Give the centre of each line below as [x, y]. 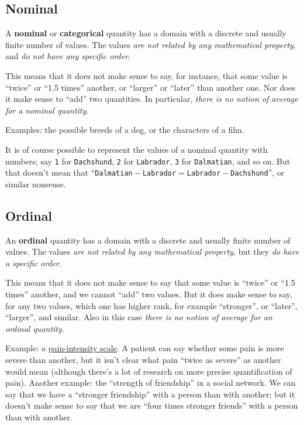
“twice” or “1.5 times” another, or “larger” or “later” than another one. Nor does [151, 87]
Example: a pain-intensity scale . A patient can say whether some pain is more [145, 348]
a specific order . [33, 263]
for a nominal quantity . [47, 110]
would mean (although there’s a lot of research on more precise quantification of [149, 371]
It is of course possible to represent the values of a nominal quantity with [137, 149]
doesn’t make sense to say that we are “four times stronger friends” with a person [152, 405]
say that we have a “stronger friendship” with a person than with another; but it [150, 394]
